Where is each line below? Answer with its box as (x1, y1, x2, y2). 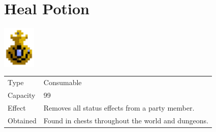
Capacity (8, 89, 36, 100)
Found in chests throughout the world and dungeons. (43, 115, 208, 125)
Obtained (8, 115, 37, 125)
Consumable (43, 77, 82, 88)
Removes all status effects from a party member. (43, 102, 195, 113)
